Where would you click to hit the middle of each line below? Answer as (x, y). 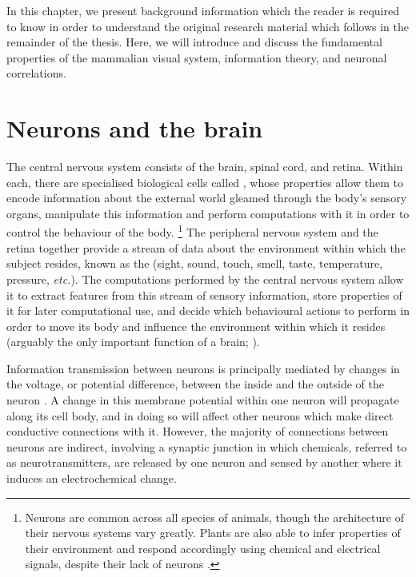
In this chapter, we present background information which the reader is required (203, 10)
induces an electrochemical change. (92, 478)
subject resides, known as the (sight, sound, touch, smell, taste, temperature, (195, 263)
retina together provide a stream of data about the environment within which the (206, 247)
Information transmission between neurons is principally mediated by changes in (203, 368)
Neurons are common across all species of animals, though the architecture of (214, 517)
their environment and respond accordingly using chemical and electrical (203, 548)
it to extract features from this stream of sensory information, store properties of (204, 294)
